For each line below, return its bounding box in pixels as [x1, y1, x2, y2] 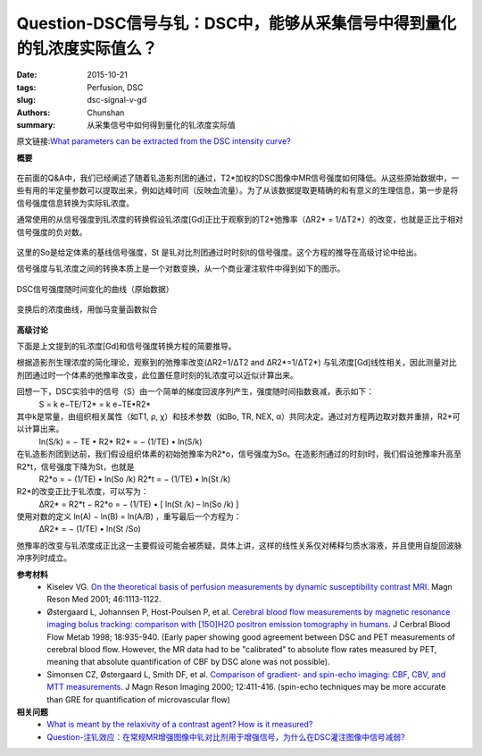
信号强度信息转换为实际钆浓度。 [16, 197, 134, 208]
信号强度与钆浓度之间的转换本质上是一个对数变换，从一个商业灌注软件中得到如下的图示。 [16, 264, 345, 274]
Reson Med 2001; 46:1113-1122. [46, 594, 162, 605]
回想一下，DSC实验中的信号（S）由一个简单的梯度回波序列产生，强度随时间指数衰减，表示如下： [16, 386, 375, 397]
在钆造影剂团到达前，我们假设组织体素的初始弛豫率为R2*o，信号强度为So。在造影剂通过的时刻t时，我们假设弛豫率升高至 [16, 449, 461, 459]
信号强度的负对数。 [16, 226, 87, 237]
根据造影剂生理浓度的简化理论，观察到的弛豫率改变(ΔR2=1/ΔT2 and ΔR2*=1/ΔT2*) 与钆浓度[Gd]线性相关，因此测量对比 [16, 357, 457, 368]
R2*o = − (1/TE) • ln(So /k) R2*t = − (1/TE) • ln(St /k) [38, 474, 231, 484]
